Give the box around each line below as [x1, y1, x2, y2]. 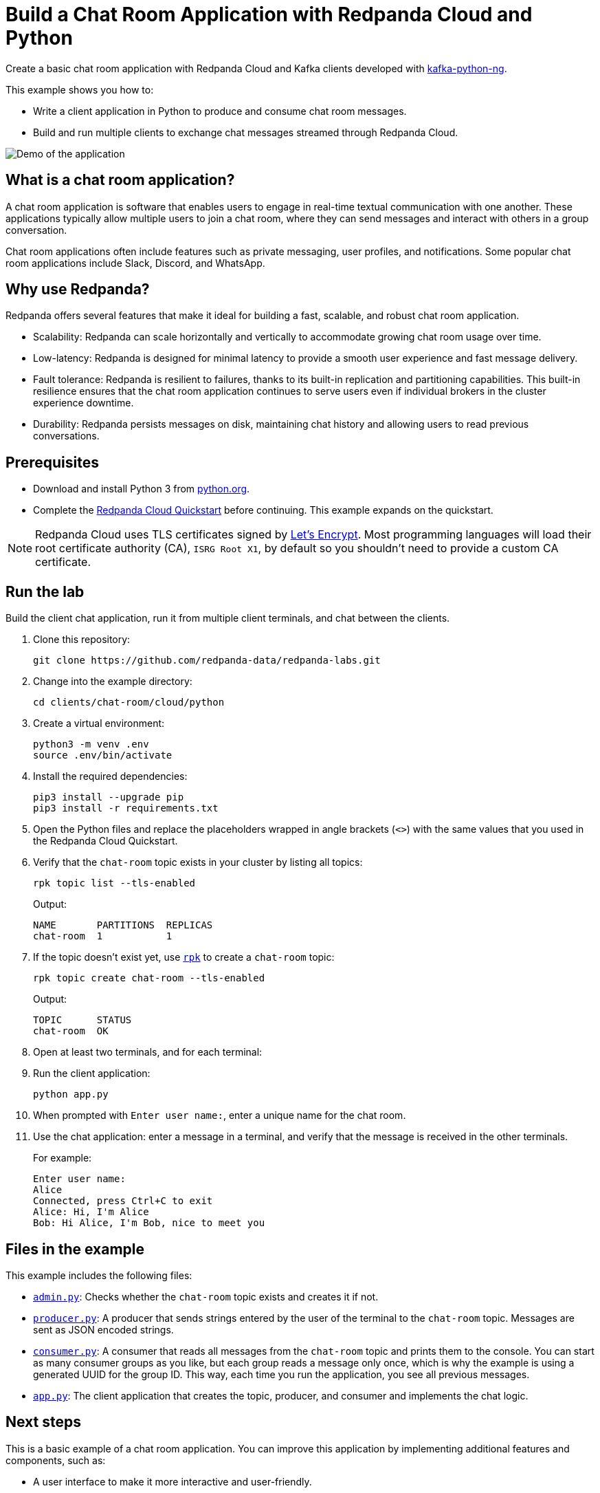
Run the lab [5, 582, 85, 600]
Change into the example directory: [33, 675, 192, 688]
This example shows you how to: [5, 83, 154, 96]
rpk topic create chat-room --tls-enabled [33, 972, 265, 984]
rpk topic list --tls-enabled [33, 878, 196, 889]
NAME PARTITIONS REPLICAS [33, 919, 213, 931]
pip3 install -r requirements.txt [33, 803, 219, 814]
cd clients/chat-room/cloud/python [33, 697, 225, 708]
